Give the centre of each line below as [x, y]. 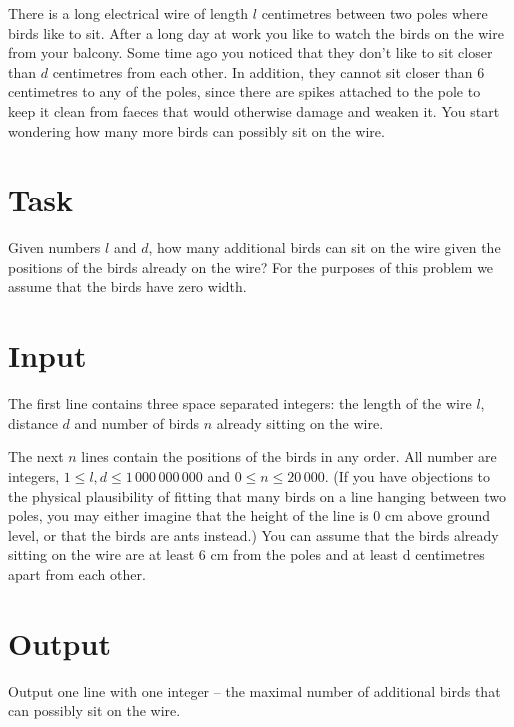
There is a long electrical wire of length [128, 13]
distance [33, 422]
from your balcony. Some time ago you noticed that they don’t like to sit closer [250, 52]
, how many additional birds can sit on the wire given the [324, 247]
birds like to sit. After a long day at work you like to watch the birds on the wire [256, 32]
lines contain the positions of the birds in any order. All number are [289, 456]
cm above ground [438, 515]
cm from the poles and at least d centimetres [347, 554]
